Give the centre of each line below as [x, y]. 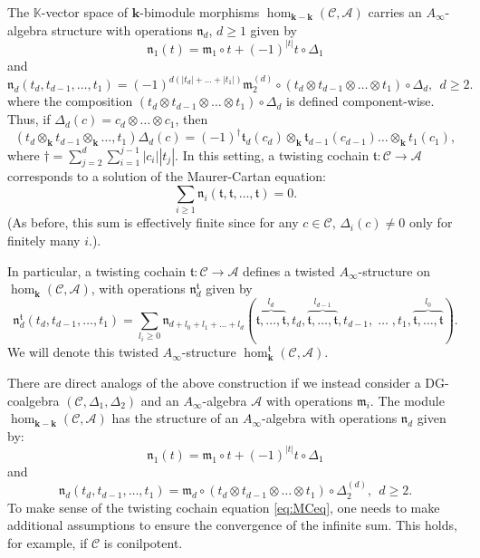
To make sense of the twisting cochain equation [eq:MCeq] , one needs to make [224, 507]
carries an [395, 12]
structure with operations [122, 29]
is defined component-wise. [360, 101]
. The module [407, 400]
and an [160, 400]
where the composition [70, 101]
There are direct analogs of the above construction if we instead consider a [214, 383]
